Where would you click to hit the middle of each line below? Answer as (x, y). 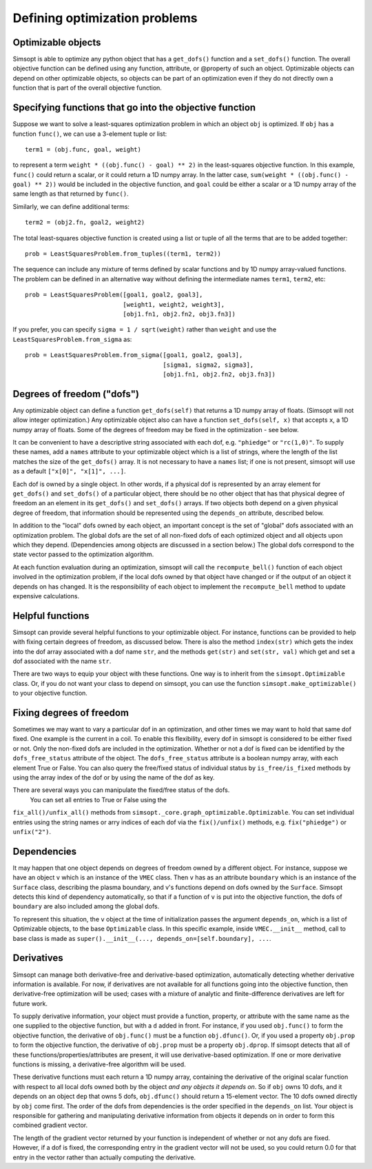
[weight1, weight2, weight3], (174, 304)
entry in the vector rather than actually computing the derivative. (104, 1157)
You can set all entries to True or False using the (99, 800)
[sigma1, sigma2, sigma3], (208, 365)
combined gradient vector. (50, 1125)
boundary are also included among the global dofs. (86, 906)
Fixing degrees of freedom (71, 712)
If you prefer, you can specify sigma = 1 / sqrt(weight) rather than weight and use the (145, 329)
